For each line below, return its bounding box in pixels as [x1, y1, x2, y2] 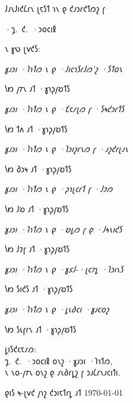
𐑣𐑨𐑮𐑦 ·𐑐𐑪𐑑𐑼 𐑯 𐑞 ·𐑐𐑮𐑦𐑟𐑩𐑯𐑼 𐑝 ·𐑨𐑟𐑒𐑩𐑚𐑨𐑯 [5, 142, 128, 155]
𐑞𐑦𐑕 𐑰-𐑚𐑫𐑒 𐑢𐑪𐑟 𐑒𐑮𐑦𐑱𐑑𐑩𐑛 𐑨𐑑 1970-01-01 [5, 386, 123, 398]
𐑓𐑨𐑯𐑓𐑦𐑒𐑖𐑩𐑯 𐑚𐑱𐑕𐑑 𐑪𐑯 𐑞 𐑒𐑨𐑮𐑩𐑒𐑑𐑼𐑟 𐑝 [5, 2, 105, 14]
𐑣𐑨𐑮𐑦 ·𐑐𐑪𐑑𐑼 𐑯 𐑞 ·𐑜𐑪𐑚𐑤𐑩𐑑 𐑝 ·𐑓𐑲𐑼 [5, 182, 113, 195]
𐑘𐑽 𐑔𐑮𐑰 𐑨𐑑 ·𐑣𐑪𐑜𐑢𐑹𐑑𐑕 [5, 162, 72, 175]
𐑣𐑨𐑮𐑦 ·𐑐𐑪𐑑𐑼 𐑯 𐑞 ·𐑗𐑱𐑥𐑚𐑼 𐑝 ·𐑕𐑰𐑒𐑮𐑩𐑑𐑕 [5, 102, 124, 114]
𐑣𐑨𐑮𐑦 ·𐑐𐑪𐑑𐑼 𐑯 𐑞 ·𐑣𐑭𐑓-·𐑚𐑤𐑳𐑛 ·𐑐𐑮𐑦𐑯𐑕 [5, 262, 123, 275]
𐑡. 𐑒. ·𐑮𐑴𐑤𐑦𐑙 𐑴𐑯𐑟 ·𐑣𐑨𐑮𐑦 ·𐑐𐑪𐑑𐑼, [5, 354, 113, 367]
